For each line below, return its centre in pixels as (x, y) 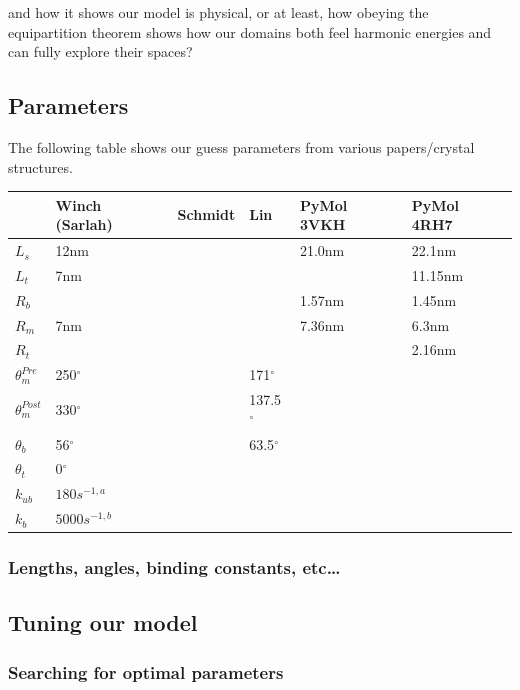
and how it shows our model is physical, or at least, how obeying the (218, 12)
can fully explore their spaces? (100, 51)
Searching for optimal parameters (146, 671)
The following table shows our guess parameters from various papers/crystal (241, 146)
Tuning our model (103, 622)
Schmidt (206, 214)
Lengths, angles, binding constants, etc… (174, 567)
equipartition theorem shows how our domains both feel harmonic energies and (250, 31)
